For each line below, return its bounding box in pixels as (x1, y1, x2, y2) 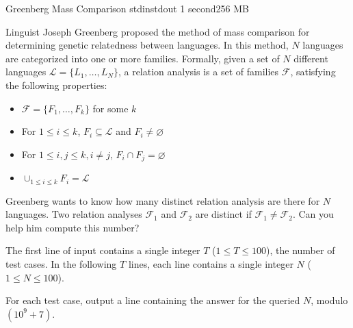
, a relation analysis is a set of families (118, 64, 279, 79)
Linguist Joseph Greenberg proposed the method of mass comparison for (5, 24, 310, 38)
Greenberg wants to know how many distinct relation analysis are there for (5, 193, 320, 207)
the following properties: (5, 77, 107, 92)
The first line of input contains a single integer (5, 243, 200, 257)
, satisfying (290, 64, 336, 79)
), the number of (266, 243, 335, 257)
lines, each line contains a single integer (128, 257, 293, 271)
